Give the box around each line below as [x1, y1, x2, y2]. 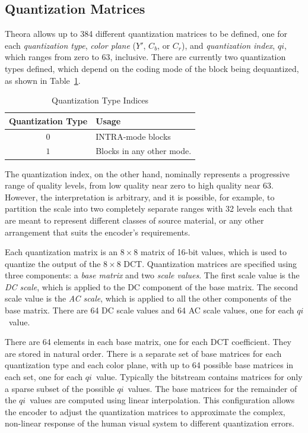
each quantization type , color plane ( [5, 39, 136, 51]
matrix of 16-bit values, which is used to [141, 246, 287, 258]
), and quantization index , [182, 39, 275, 51]
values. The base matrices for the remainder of [128, 382, 297, 394]
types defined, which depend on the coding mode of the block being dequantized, [5, 62, 299, 74]
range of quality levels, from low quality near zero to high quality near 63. [5, 179, 274, 192]
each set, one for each [5, 371, 83, 383]
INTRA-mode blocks [96, 130, 171, 142]
